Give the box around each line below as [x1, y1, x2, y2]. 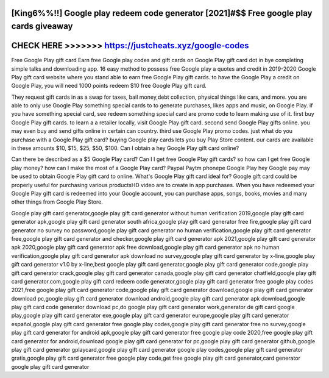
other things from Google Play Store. [11, 198, 104, 205]
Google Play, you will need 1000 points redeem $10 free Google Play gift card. [11, 82, 207, 90]
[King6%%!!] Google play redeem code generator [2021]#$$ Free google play [11, 8, 313, 18]
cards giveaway [11, 21, 73, 32]
